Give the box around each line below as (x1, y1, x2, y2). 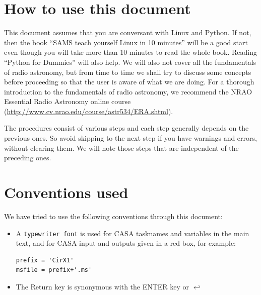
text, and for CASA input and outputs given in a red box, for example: (16, 238, 236, 248)
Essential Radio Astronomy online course (4, 96, 131, 107)
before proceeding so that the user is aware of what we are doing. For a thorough (4, 76, 254, 87)
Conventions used (4, 182, 128, 203)
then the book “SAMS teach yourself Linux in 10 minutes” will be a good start (4, 37, 248, 47)
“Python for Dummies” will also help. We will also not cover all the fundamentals (4, 56, 256, 67)
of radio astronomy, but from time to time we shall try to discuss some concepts (4, 66, 251, 77)
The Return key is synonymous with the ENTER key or (16, 281, 189, 291)
